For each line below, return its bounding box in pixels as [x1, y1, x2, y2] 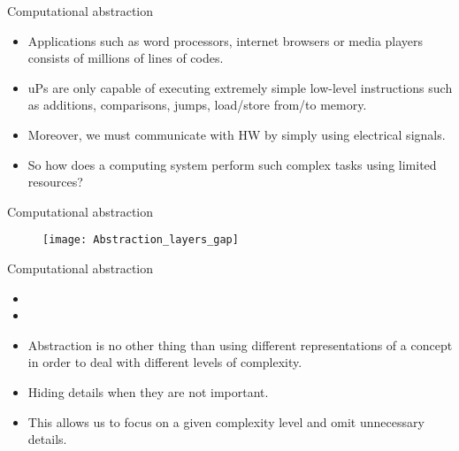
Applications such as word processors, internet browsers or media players [27, 31, 424, 50]
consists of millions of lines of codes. [27, 49, 224, 67]
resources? [27, 172, 83, 191]
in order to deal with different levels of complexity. [27, 353, 302, 371]
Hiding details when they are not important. [27, 382, 269, 401]
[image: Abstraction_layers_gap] [42, 233, 239, 247]
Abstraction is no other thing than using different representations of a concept [27, 335, 453, 354]
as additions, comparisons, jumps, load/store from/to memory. [27, 96, 367, 114]
